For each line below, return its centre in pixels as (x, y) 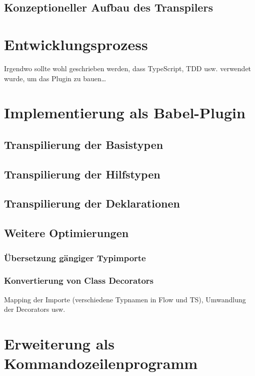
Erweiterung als (59, 344)
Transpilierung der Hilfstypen (82, 174)
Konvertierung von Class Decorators (79, 280)
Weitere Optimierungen (66, 233)
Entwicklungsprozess (76, 44)
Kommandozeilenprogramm (101, 363)
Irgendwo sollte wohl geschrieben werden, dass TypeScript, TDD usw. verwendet (128, 68)
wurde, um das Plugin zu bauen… (55, 78)
